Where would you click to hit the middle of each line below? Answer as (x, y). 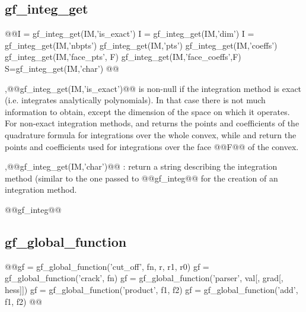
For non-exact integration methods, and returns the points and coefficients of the (152, 123)
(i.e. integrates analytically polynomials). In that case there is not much (135, 100)
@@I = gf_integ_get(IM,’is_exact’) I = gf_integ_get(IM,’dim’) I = (130, 34)
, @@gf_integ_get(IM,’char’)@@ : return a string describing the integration (141, 166)
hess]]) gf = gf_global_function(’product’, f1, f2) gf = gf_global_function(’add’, (152, 289)
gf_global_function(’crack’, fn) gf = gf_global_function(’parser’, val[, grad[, (144, 278)
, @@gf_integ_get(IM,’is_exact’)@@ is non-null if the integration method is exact (153, 88)
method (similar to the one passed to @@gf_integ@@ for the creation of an (141, 178)
